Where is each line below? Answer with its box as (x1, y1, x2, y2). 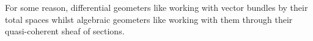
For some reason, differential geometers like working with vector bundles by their (5, 1, 308, 13)
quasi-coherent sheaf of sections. (5, 25, 125, 37)
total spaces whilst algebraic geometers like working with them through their (5, 13, 293, 25)
